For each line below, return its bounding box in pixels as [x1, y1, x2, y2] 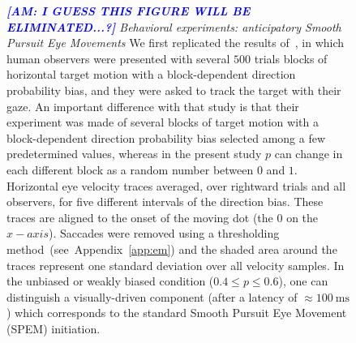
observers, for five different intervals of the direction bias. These [6, 193, 324, 210]
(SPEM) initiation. [6, 319, 101, 337]
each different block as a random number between [6, 161, 254, 178]
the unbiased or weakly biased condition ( [6, 272, 214, 289]
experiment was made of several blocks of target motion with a [6, 114, 319, 131]
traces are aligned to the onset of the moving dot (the [6, 208, 273, 225]
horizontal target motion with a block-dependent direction [6, 66, 296, 83]
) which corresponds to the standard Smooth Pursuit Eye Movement [6, 304, 347, 321]
